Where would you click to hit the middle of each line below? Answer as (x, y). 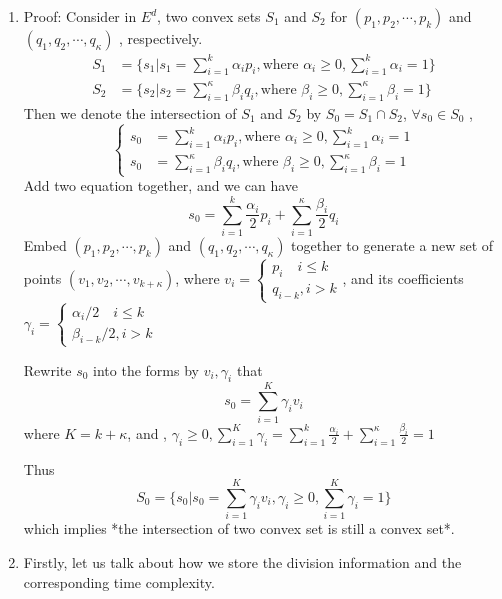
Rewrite (47, 369)
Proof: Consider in (80, 16)
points (42, 277)
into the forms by (146, 369)
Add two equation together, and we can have (160, 185)
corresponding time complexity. (119, 581)
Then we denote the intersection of (130, 112)
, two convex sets (209, 16)
